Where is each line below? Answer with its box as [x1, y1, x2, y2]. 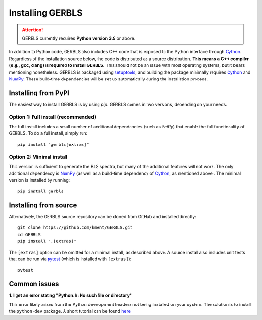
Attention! [22, 27, 43, 32]
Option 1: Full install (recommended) [9, 113, 97, 120]
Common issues [9, 280, 59, 288]
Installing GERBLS [9, 7, 82, 18]
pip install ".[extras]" [17, 239, 77, 244]
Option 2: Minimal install [9, 153, 68, 160]
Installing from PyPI [9, 89, 70, 97]
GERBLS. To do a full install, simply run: [9, 130, 88, 136]
